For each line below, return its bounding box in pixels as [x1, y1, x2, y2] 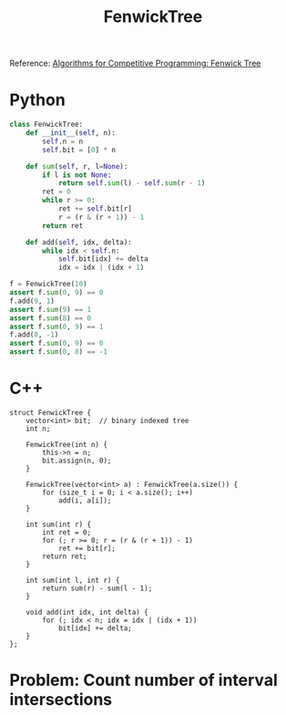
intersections [9, 689, 113, 710]
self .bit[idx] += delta [57, 254, 148, 264]
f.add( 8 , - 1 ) [9, 330, 59, 339]
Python [9, 89, 66, 110]
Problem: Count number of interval [9, 670, 278, 690]
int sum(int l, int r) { [26, 575, 120, 585]
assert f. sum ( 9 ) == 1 [9, 305, 92, 314]
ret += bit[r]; [57, 544, 117, 553]
